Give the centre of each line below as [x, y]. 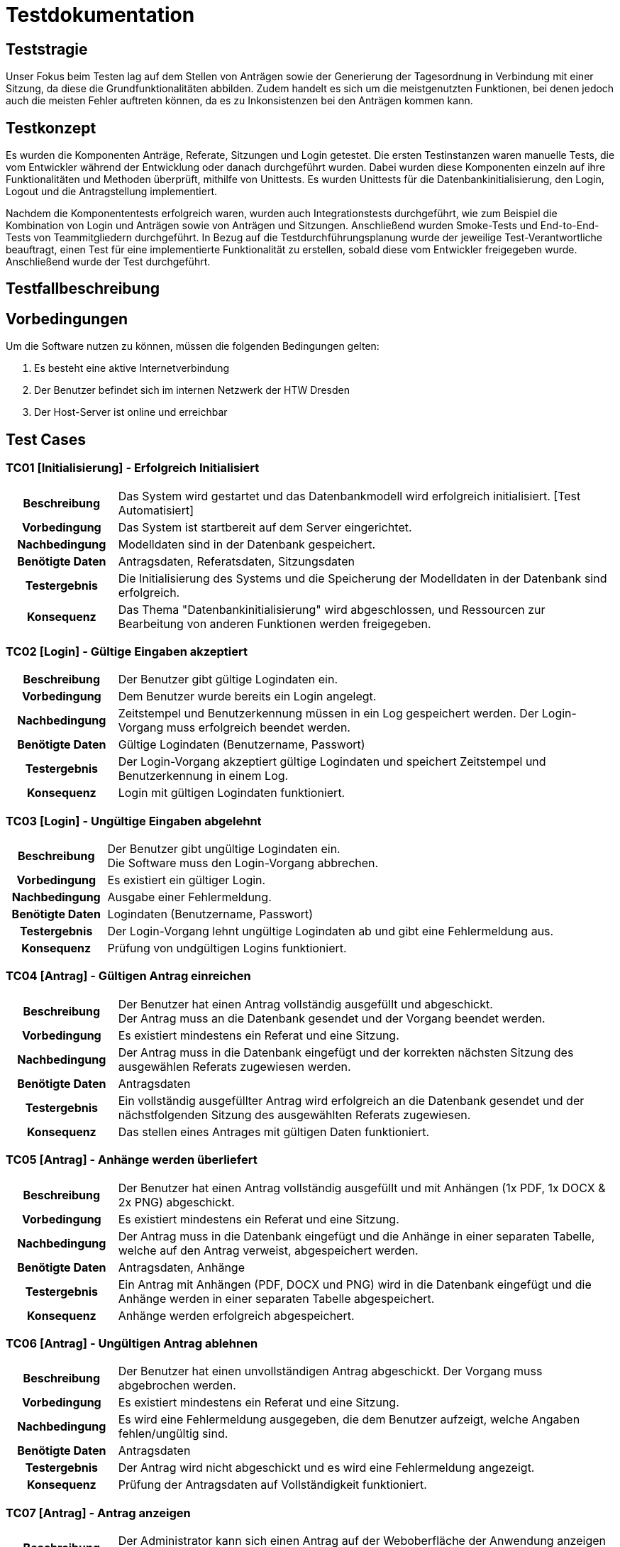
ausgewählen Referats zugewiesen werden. [234, 1066]
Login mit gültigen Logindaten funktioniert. [232, 793]
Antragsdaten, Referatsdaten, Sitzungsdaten [236, 561]
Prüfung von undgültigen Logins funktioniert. [227, 948]
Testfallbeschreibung [83, 289]
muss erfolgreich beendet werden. [258, 728]
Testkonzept [51, 128]
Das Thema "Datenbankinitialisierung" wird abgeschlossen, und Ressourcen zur [332, 609]
